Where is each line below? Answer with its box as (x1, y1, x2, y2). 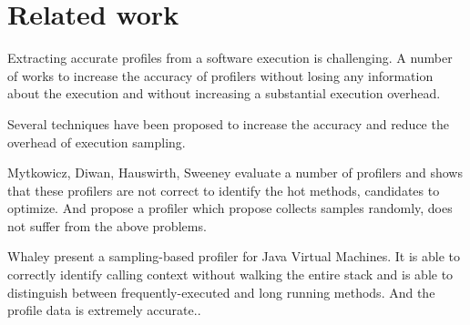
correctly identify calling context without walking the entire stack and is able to (7, 265, 454, 284)
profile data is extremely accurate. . (7, 300, 201, 320)
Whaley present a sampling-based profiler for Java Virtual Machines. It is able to (7, 247, 460, 266)
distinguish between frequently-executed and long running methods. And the (7, 282, 435, 301)
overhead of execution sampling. (7, 132, 186, 151)
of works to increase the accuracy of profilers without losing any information (7, 66, 434, 85)
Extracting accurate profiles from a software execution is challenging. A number (7, 48, 453, 67)
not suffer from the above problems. (7, 216, 207, 235)
